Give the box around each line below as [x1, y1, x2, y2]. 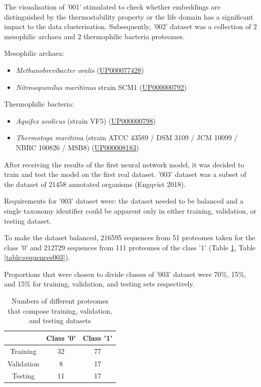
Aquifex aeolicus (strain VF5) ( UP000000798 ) [16, 115, 156, 126]
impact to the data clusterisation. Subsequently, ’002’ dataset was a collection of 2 [4, 21, 257, 32]
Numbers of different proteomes [11, 296, 109, 306]
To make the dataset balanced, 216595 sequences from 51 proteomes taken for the [4, 232, 255, 243]
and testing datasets [29, 315, 91, 326]
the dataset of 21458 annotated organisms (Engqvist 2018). [4, 178, 186, 189]
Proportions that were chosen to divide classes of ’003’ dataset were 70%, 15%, [4, 268, 246, 279]
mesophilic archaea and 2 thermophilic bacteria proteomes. [4, 31, 185, 41]
